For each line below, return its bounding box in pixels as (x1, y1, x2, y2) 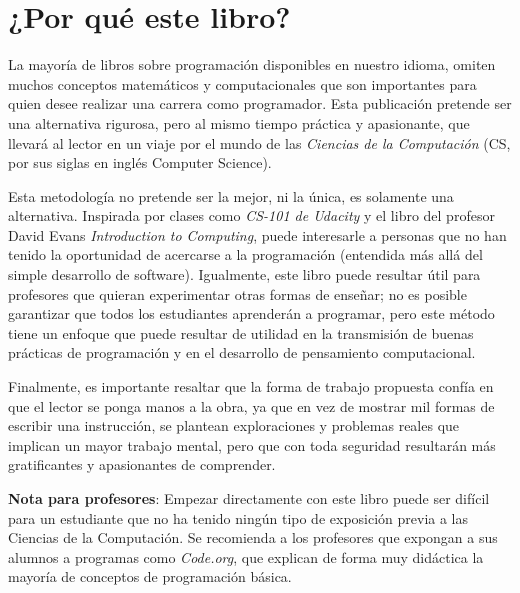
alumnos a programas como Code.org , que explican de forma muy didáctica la (8, 546, 484, 567)
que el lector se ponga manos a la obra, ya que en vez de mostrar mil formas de (8, 395, 495, 416)
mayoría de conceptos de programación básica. (8, 566, 292, 587)
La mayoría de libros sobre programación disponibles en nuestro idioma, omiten (8, 54, 496, 75)
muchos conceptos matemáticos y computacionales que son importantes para (8, 73, 477, 94)
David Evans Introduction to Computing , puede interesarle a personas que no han (8, 224, 507, 245)
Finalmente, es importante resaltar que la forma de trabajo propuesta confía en (8, 376, 494, 397)
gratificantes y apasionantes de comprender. (8, 454, 276, 475)
